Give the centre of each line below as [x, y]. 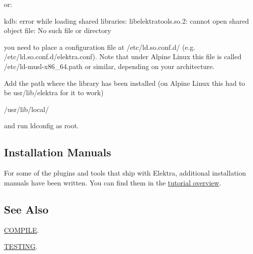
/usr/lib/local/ [26, 109]
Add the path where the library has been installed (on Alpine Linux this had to [125, 83]
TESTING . [21, 246]
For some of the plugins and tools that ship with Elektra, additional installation [125, 173]
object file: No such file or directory [58, 30]
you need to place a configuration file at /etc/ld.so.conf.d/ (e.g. [100, 47]
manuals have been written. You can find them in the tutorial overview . [113, 182]
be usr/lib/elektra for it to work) [54, 92]
